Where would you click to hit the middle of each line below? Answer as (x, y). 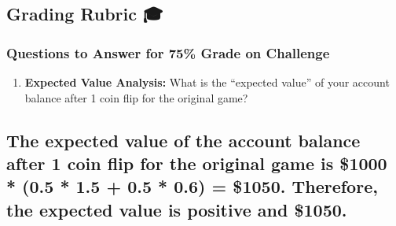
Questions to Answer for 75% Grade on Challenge (168, 52)
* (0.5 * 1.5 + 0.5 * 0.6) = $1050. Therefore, (192, 186)
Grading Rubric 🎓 (85, 14)
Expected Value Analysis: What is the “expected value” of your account (207, 82)
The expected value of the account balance (183, 140)
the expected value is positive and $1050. (177, 209)
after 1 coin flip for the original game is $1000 (197, 163)
